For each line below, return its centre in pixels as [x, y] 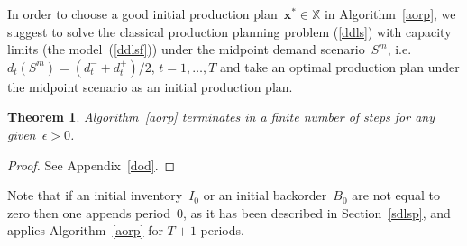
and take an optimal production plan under [340, 66]
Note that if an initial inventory [95, 195]
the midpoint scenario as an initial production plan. [150, 86]
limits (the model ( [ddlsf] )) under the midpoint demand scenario [186, 49]
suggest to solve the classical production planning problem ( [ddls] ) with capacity [229, 31]
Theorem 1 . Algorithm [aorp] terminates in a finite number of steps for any [221, 117]
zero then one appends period [89, 212]
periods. [222, 230]
